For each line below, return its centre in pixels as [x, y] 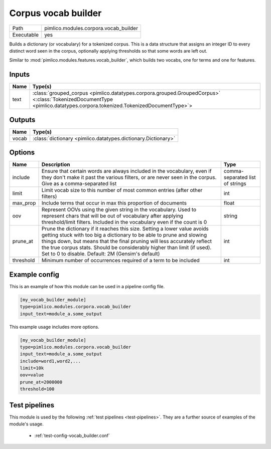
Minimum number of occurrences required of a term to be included [121, 261]
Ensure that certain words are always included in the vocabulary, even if [126, 171]
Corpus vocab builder [55, 13]
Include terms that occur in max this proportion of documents [114, 203]
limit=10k [32, 368]
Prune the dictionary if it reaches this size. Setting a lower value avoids [125, 229]
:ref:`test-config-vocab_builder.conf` [72, 435]
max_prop [24, 203]
